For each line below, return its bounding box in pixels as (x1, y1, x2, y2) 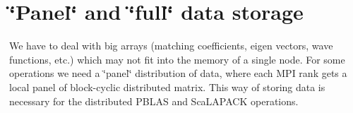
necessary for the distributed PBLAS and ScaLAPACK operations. (9, 93, 299, 108)
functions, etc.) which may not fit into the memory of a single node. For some (9, 52, 345, 66)
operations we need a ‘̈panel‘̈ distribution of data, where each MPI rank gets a (9, 66, 347, 81)
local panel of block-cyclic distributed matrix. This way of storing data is (9, 79, 325, 94)
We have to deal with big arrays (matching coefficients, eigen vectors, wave (9, 38, 333, 53)
